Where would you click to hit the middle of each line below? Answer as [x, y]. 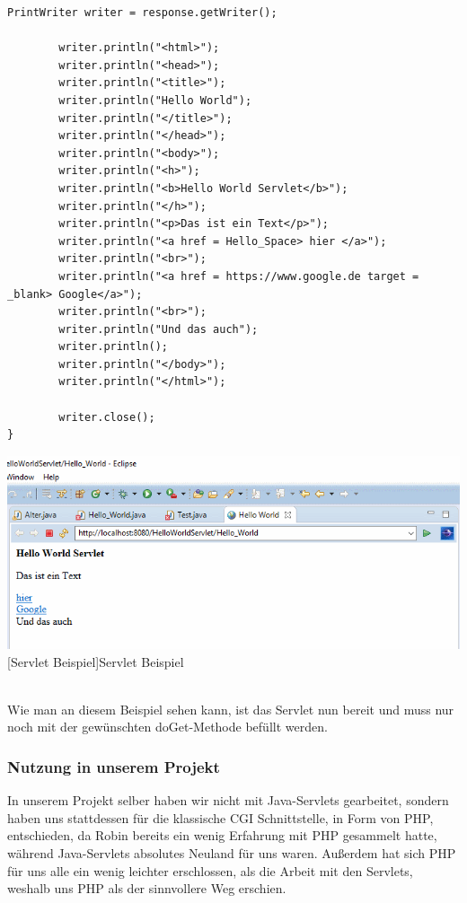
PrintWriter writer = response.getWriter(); [142, 13]
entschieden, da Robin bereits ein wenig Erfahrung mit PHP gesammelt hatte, [222, 835]
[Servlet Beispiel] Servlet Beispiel [96, 661]
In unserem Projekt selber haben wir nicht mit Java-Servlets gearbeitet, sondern [228, 800]
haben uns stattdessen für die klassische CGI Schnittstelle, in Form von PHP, [220, 817]
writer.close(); [107, 417]
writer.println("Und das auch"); [159, 329]
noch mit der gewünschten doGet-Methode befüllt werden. [167, 727]
